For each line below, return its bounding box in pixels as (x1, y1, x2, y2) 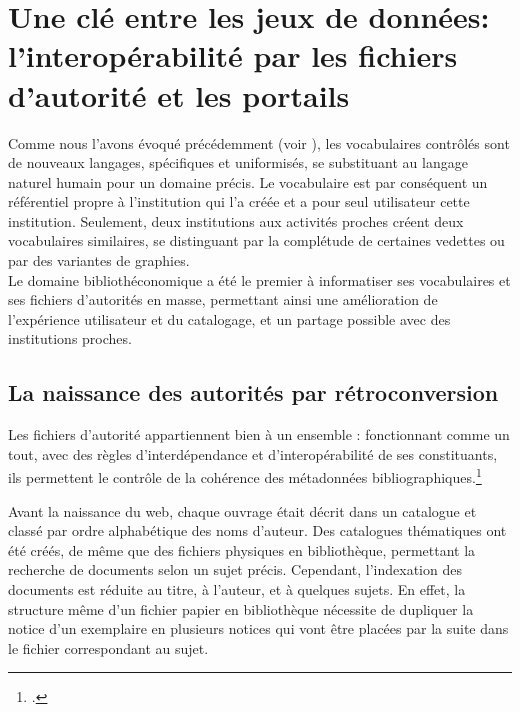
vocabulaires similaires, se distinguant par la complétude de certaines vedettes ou (8, 230, 505, 251)
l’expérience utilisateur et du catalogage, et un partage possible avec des (8, 308, 451, 329)
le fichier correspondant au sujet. (8, 637, 209, 658)
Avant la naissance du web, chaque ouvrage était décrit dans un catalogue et (8, 500, 477, 521)
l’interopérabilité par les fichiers (8, 35, 458, 76)
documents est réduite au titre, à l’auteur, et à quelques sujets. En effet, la (8, 579, 466, 600)
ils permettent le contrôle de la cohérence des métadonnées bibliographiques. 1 (8, 464, 482, 488)
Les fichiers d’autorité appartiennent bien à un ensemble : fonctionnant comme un (8, 424, 510, 445)
